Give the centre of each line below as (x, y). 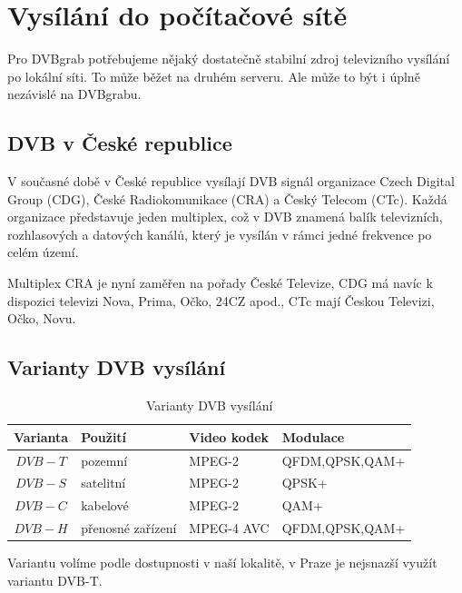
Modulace (313, 436)
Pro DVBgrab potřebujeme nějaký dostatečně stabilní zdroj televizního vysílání (229, 59)
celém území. (43, 252)
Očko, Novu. (42, 318)
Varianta (41, 436)
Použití (104, 436)
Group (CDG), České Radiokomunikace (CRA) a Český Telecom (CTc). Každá (227, 198)
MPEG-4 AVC (229, 528)
